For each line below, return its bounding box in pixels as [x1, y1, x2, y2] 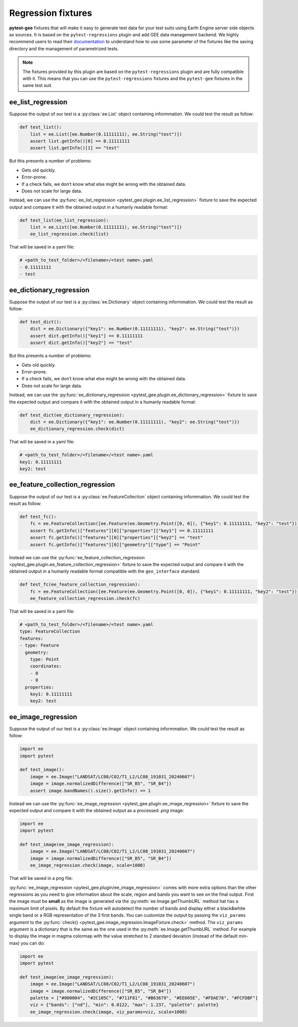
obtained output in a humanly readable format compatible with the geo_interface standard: [9, 568, 201, 574]
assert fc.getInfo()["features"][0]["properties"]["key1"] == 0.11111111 [30, 527, 214, 533]
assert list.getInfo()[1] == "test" [30, 145, 119, 151]
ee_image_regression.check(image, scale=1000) [30, 862, 146, 868]
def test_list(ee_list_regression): [19, 217, 109, 223]
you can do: [20, 940, 45, 946]
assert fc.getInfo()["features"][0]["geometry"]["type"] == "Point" [30, 542, 201, 547]
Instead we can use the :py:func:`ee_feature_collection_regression [9, 554, 145, 560]
